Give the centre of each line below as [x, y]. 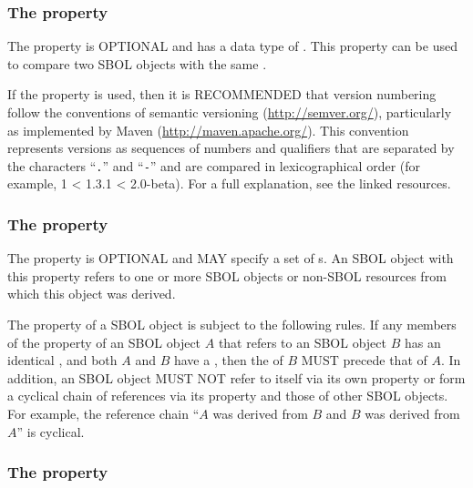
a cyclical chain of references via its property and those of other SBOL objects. [228, 396]
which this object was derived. [92, 294]
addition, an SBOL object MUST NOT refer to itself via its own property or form [236, 377]
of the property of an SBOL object [104, 342]
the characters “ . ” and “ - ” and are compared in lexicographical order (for [214, 165]
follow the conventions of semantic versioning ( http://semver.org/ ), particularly [230, 112]
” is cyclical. [51, 431]
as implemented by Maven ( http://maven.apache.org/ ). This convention [208, 130]
